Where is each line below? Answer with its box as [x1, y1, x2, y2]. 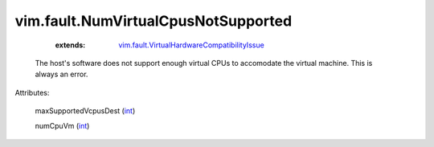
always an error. [35, 69, 88, 80]
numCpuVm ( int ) [35, 120, 90, 130]
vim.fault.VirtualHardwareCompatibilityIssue [118, 40, 264, 50]
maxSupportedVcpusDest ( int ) [35, 106, 136, 116]
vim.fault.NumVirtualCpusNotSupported [14, 12, 293, 30]
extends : [55, 40, 86, 50]
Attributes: [14, 88, 50, 97]
